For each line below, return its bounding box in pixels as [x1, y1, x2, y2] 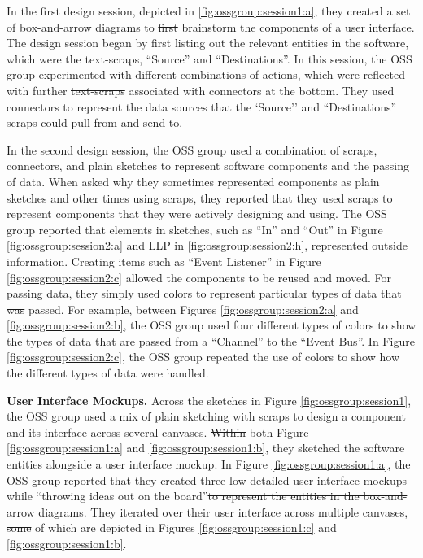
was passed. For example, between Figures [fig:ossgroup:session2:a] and [7, 300, 359, 317]
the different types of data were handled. [7, 364, 209, 381]
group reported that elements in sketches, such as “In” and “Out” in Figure [7, 220, 383, 238]
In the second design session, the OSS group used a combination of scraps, [7, 141, 377, 158]
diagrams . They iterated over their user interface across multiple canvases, [38, 503, 408, 520]
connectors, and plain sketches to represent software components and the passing [7, 157, 410, 174]
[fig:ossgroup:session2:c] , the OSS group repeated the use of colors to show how [7, 348, 399, 365]
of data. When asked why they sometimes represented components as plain [7, 172, 380, 190]
